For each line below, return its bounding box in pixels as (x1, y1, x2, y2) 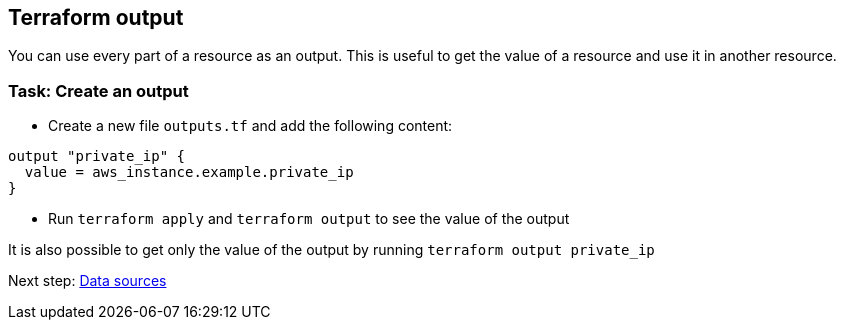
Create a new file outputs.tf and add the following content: (48, 117, 453, 135)
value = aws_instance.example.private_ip (24, 164, 354, 181)
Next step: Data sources (8, 272, 167, 290)
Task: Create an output (8, 80, 189, 101)
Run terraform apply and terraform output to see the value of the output (48, 210, 570, 228)
